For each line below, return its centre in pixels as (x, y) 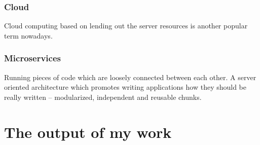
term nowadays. (28, 35)
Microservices (32, 58)
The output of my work (88, 132)
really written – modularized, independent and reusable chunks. (103, 97)
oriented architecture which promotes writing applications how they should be (125, 87)
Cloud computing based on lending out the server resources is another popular (126, 26)
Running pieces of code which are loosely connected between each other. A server (130, 77)
